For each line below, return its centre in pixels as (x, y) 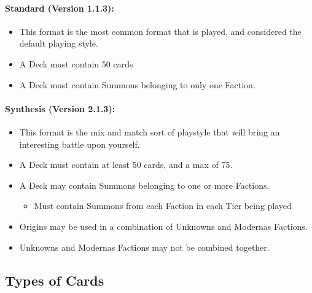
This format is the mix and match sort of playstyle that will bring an (150, 131)
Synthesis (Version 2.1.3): (60, 108)
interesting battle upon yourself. (80, 144)
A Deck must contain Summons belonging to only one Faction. (137, 84)
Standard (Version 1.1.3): (60, 8)
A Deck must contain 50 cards (76, 63)
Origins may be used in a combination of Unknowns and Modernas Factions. (163, 226)
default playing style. (59, 43)
